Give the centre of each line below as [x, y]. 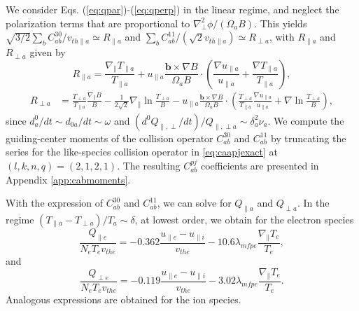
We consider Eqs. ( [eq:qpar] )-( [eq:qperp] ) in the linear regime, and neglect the [173, 9]
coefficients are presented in [260, 165]
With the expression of [55, 203]
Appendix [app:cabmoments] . [68, 179]
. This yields [281, 23]
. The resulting [149, 165]
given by [48, 52]
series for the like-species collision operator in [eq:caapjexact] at [142, 152]
